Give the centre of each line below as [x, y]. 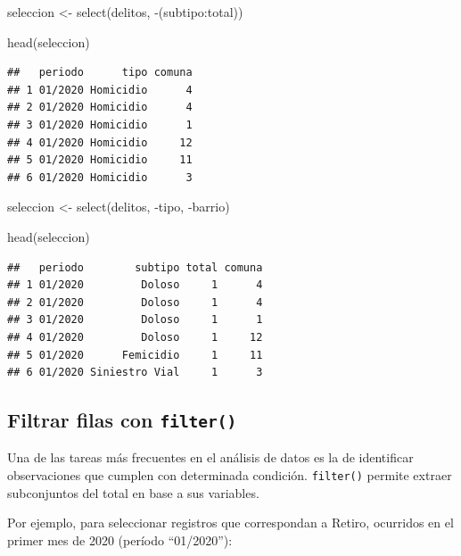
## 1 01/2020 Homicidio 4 [100, 90]
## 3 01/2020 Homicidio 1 [100, 124]
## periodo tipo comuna [100, 73]
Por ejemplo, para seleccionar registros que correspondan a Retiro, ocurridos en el [230, 523]
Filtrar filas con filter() [122, 420]
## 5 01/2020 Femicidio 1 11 [135, 355]
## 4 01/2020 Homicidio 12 [100, 142]
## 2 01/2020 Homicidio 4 [100, 108]
